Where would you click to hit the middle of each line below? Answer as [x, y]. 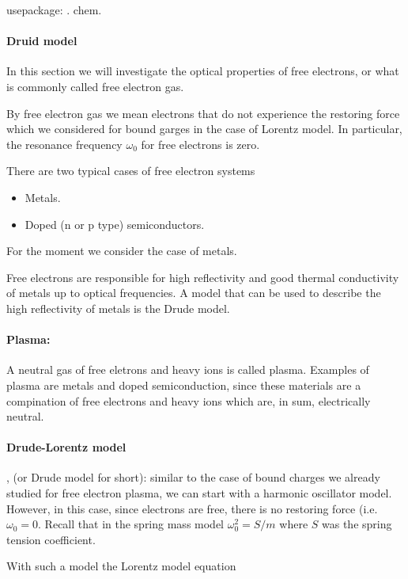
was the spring [357, 524]
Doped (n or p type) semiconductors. [115, 224]
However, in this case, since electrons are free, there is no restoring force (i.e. [192, 508]
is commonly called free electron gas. [95, 86]
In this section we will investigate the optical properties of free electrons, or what [203, 71]
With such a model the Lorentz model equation [121, 566]
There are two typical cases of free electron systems [131, 171]
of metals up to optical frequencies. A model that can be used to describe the [194, 293]
